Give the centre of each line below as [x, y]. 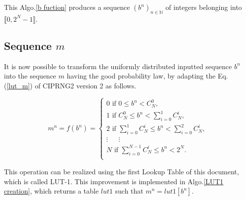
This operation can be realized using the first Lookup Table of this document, [122, 171]
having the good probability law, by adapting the [141, 76]
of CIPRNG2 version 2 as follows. [86, 85]
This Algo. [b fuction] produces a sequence [67, 7]
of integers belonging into [204, 7]
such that [129, 191]
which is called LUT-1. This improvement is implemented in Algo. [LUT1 [114, 181]
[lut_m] [18, 85]
